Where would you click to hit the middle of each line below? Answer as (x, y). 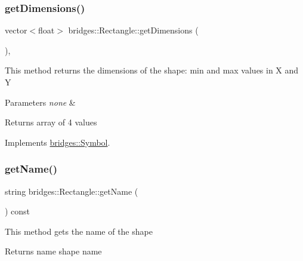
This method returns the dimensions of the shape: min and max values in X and (152, 70)
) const (18, 211)
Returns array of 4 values (51, 122)
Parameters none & (40, 102)
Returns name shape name (53, 251)
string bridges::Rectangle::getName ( (72, 191)
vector (16, 30)
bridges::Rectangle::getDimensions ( (133, 30)
